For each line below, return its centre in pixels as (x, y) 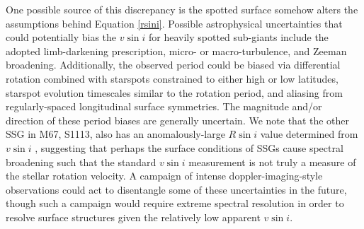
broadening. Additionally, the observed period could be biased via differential (173, 65)
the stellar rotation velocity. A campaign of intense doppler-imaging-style (164, 176)
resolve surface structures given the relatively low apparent (133, 217)
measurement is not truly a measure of (272, 162)
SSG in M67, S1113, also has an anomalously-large (115, 134)
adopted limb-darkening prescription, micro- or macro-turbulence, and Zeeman (176, 51)
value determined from (309, 134)
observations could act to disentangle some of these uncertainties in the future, (176, 189)
